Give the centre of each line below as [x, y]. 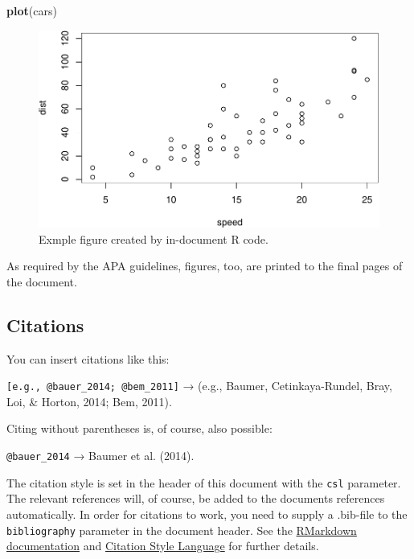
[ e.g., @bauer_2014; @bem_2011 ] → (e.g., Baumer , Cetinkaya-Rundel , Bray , [199, 386]
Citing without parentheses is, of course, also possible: [139, 428]
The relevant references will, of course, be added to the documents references [196, 498]
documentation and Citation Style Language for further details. [163, 546]
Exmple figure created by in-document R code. [154, 238]
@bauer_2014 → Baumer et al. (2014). [100, 456]
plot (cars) [32, 10]
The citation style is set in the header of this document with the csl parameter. [204, 482]
